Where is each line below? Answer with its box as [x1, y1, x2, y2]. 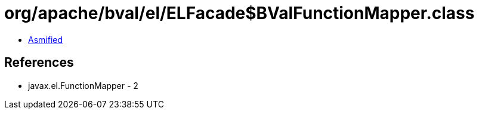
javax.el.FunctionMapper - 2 [28, 80, 138, 91]
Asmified [28, 34, 63, 45]
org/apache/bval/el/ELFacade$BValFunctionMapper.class [4, 3, 475, 23]
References [4, 55, 74, 70]
